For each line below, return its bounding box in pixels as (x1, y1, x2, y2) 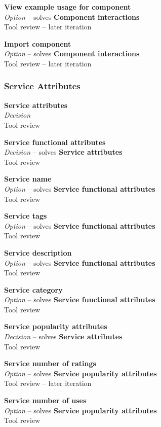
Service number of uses (4, 395, 87, 406)
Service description (4, 247, 72, 258)
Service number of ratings (4, 358, 96, 369)
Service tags (4, 210, 47, 221)
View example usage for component (4, 2, 131, 12)
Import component (4, 38, 71, 49)
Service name (4, 173, 52, 184)
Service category (4, 284, 63, 295)
